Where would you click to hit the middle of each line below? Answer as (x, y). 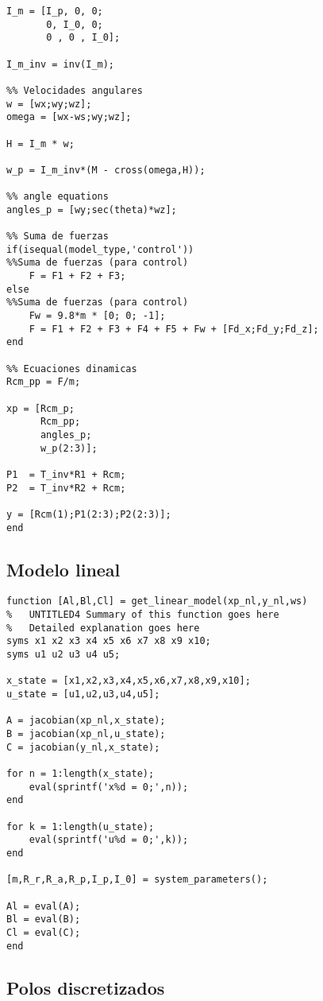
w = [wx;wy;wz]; (49, 104)
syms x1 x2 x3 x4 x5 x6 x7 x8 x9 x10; (109, 641)
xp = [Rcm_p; (40, 408)
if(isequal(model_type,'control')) (100, 249)
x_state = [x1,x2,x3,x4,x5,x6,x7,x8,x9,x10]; (129, 681)
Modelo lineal (63, 569)
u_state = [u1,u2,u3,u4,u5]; (83, 694)
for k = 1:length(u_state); (81, 826)
